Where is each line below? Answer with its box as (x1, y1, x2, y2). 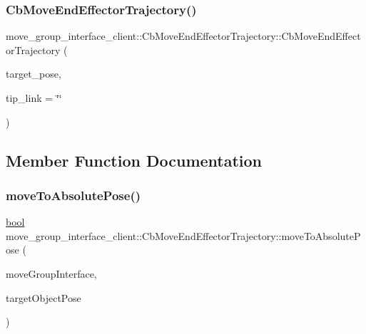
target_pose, (6, 66, 61, 81)
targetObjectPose (6, 290, 81, 305)
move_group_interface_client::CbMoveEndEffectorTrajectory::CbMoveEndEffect (6, 28, 361, 43)
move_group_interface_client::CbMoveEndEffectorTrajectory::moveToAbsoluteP (6, 228, 361, 243)
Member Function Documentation (6, 149, 263, 171)
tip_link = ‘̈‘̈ (6, 90, 62, 105)
